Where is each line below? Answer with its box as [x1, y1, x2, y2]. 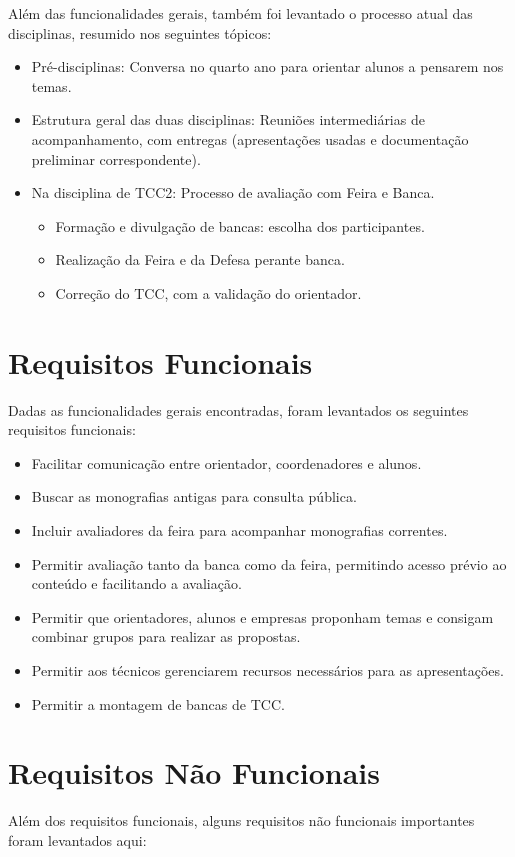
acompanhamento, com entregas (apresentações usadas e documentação [31, 128, 469, 149]
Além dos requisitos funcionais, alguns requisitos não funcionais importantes [8, 810, 475, 831]
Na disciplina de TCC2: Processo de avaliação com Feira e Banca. [31, 182, 435, 203]
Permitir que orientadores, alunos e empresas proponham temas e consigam [31, 606, 494, 627]
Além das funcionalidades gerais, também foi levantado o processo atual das [8, 3, 473, 23]
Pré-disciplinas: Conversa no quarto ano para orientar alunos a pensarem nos [31, 56, 504, 77]
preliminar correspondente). [31, 148, 201, 169]
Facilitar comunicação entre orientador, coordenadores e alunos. [31, 452, 422, 473]
